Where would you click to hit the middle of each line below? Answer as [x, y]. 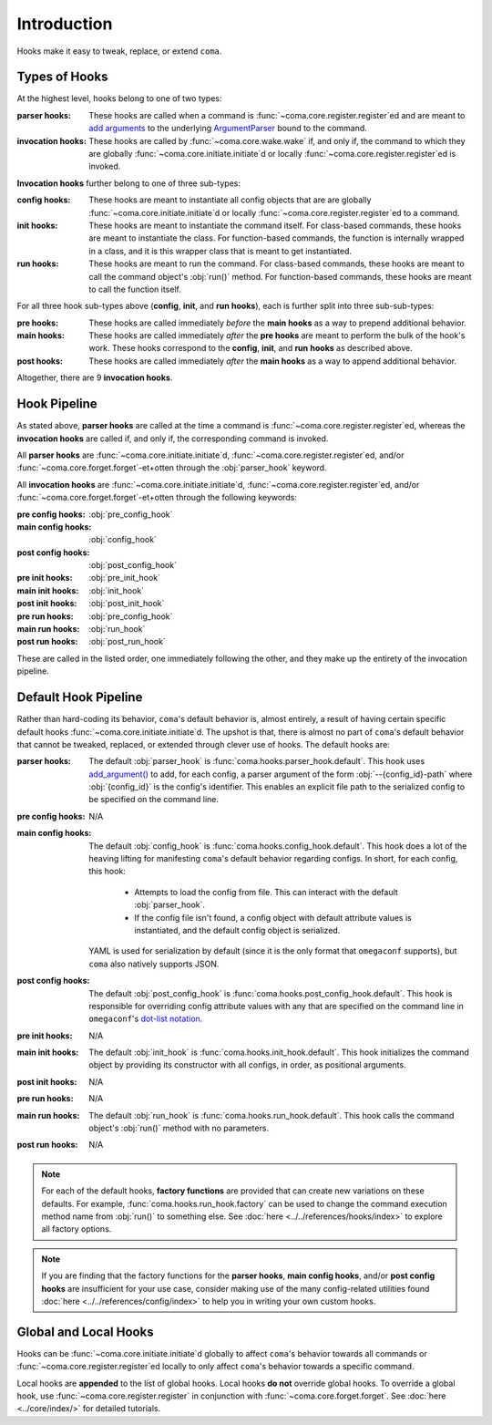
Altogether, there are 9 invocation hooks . [95, 377]
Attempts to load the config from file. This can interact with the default [266, 892]
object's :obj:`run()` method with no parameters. [179, 1128]
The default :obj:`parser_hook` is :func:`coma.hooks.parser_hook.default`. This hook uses [257, 761]
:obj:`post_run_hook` [127, 642]
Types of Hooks [62, 77]
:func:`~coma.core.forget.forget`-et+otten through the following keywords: [157, 498]
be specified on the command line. [154, 800]
